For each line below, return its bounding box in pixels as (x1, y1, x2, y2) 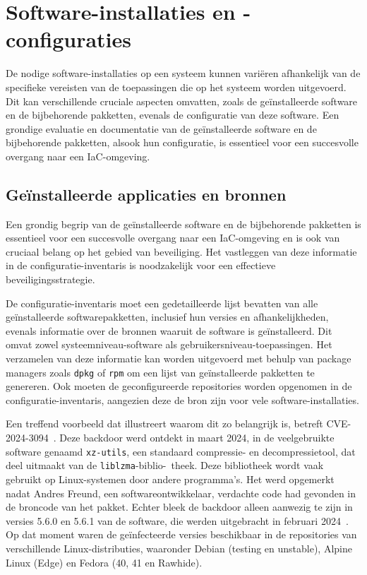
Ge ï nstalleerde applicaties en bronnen (6, 183, 287, 205)
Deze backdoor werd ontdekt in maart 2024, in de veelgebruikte (59, 430, 335, 445)
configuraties (6, 25, 132, 54)
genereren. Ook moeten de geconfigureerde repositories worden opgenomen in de (6, 379, 352, 393)
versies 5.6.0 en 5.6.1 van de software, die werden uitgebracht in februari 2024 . (6, 513, 349, 528)
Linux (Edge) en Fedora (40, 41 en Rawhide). (6, 555, 203, 569)
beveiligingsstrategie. (6, 272, 95, 287)
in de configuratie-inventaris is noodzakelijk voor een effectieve (6, 258, 276, 273)
